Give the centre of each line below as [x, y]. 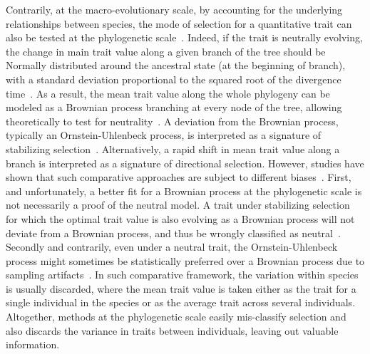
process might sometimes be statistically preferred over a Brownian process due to [185, 260]
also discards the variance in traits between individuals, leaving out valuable [172, 330]
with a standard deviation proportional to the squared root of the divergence [174, 79]
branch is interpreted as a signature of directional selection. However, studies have [185, 163]
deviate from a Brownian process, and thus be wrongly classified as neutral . [173, 233]
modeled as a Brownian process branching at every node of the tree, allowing [174, 107]
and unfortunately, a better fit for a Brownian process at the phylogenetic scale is [184, 191]
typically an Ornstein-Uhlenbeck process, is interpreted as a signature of [164, 135]
